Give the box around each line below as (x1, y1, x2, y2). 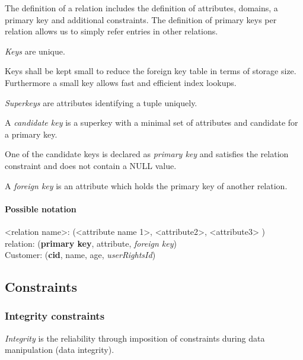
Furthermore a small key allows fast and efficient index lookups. (5, 76, 237, 88)
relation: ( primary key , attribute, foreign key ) (5, 237, 177, 249)
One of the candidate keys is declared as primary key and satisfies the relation (5, 148, 289, 160)
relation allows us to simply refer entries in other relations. (5, 25, 218, 37)
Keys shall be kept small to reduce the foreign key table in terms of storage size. (5, 65, 296, 77)
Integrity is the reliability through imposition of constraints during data (5, 332, 265, 344)
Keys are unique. (5, 44, 65, 57)
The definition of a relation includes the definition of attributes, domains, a (5, 2, 278, 14)
